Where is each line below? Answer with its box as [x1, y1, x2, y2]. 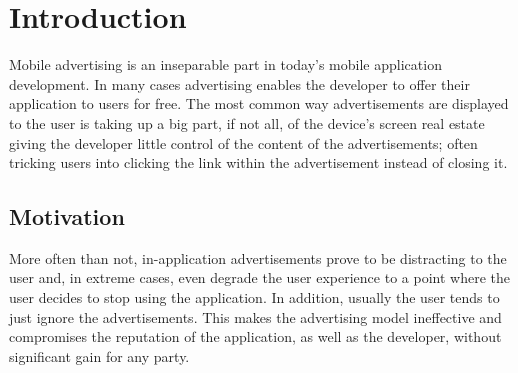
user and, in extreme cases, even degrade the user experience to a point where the [9, 267, 510, 288]
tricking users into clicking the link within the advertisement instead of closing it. [9, 152, 508, 173]
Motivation [9, 201, 125, 232]
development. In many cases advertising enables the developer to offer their [9, 73, 470, 94]
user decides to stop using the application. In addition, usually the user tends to [9, 287, 500, 308]
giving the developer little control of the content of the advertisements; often [9, 132, 478, 153]
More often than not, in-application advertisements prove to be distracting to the [9, 247, 507, 268]
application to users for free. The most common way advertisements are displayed [9, 93, 509, 114]
